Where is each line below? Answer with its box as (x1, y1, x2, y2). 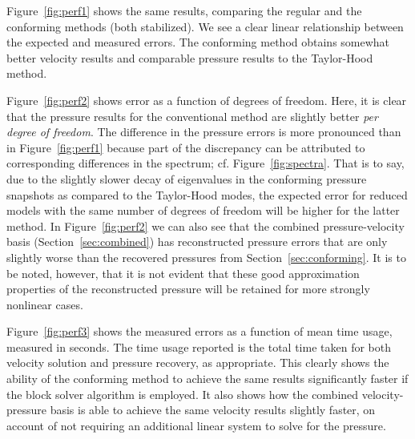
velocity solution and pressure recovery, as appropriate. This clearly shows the (6, 354, 389, 371)
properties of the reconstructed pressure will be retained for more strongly (6, 280, 370, 297)
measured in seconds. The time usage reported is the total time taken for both (6, 338, 392, 355)
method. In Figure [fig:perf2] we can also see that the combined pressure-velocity (6, 217, 405, 234)
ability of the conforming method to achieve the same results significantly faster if (6, 370, 409, 387)
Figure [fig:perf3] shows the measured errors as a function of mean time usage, (6, 323, 393, 340)
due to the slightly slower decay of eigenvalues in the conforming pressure (6, 170, 367, 187)
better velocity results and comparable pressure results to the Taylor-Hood (6, 49, 373, 66)
